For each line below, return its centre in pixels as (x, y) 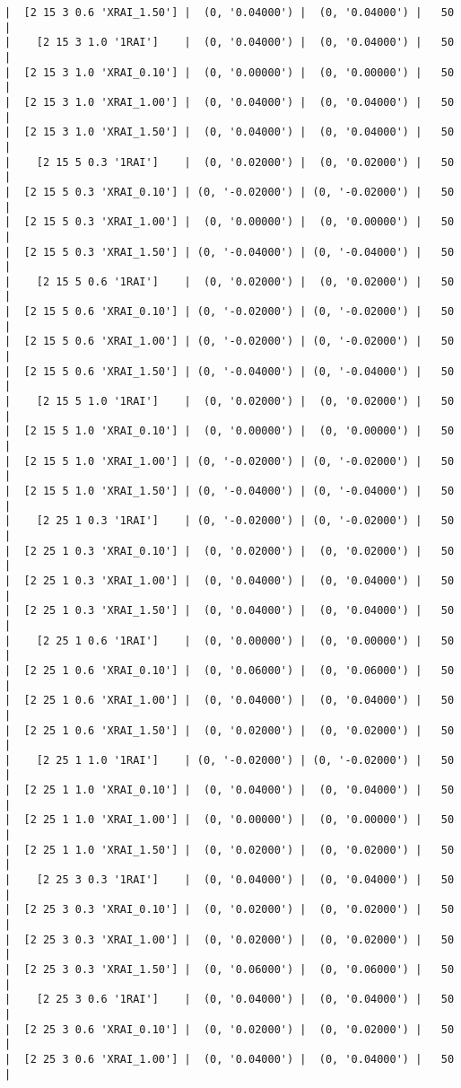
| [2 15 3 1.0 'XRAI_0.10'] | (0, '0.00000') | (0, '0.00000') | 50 (230, 72)
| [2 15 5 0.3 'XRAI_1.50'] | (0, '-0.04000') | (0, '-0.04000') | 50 (230, 252)
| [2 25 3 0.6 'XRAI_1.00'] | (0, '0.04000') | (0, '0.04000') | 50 (230, 1059)
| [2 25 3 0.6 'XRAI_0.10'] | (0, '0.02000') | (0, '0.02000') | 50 (230, 1029)
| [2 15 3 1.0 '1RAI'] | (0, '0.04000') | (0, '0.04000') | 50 (230, 43)
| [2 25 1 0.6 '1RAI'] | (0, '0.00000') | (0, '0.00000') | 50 (230, 641)
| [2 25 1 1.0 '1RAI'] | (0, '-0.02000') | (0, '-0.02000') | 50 (230, 760)
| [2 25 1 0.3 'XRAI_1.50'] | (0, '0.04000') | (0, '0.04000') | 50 (230, 611)
